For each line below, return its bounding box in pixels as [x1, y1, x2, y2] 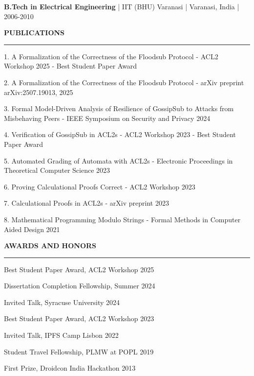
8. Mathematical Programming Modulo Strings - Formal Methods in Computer [4, 214, 241, 224]
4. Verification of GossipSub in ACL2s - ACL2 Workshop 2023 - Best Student [4, 129, 236, 140]
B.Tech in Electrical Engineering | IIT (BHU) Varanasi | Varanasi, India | [4, 1, 239, 11]
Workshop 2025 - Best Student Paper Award [4, 61, 137, 71]
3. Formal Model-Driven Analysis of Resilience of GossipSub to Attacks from [4, 103, 234, 114]
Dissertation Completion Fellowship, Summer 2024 [4, 281, 155, 291]
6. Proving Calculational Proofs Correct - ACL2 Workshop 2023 [4, 181, 195, 191]
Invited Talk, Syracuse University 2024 [4, 297, 120, 307]
